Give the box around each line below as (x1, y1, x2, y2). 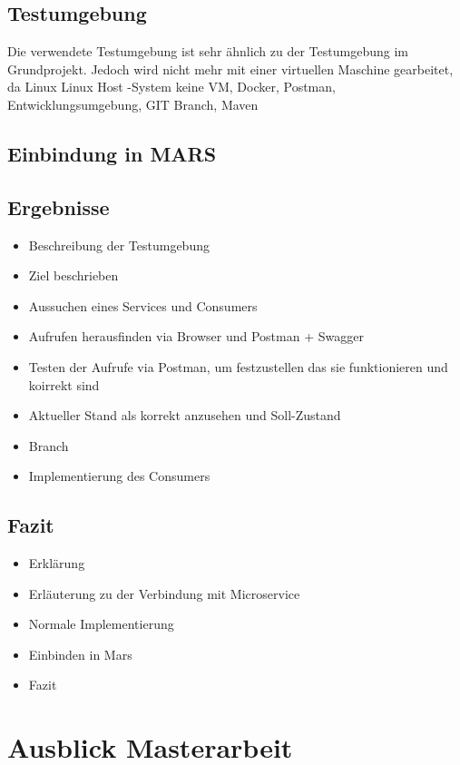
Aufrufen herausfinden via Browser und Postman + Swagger (28, 327, 364, 346)
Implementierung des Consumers (28, 466, 210, 485)
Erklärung (28, 554, 85, 573)
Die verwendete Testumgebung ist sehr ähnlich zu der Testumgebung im (7, 42, 408, 61)
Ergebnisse (7, 192, 110, 221)
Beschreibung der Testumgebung (28, 235, 210, 254)
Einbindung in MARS (7, 139, 217, 167)
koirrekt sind (28, 375, 100, 394)
